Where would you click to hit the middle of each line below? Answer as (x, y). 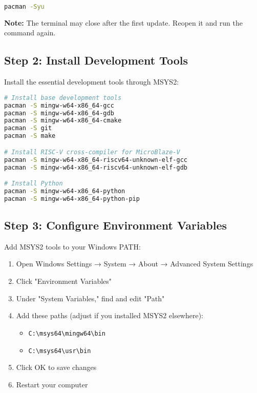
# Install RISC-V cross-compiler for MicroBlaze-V (92, 152)
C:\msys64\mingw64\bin (67, 333)
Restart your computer (52, 384)
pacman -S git (28, 128)
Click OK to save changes (56, 367)
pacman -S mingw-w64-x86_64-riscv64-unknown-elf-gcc (96, 160)
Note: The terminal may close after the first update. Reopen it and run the (123, 22)
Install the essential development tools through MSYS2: (92, 82)
